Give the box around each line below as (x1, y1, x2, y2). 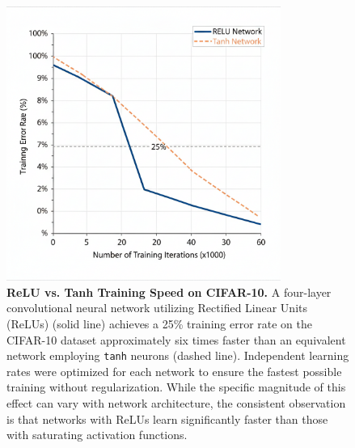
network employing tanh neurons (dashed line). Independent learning (6, 347, 349, 364)
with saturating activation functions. (6, 426, 188, 443)
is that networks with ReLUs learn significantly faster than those (6, 410, 328, 427)
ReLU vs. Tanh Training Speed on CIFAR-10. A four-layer (6, 283, 332, 300)
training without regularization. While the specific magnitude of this (6, 378, 346, 395)
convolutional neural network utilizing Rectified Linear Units (6, 299, 308, 316)
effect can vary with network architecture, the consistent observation (6, 395, 346, 411)
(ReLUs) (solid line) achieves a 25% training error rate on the (6, 315, 313, 332)
